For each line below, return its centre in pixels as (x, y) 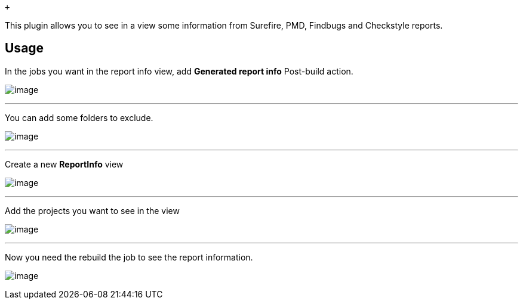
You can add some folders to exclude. (79, 117)
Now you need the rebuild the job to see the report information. (129, 257)
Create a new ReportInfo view (64, 164)
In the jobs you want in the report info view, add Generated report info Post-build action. (179, 71)
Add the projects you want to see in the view (92, 210)
